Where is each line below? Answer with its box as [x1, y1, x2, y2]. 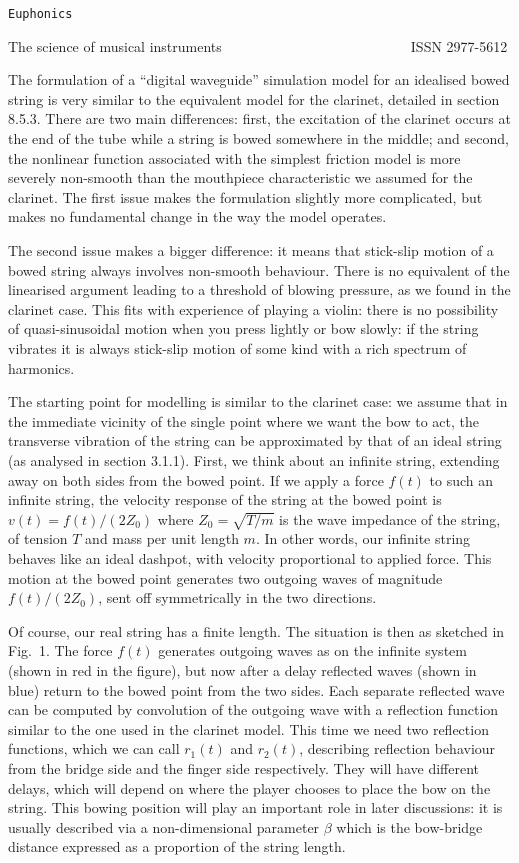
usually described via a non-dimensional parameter [8, 816, 320, 837]
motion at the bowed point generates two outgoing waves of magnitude [8, 567, 443, 588]
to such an [429, 469, 494, 490]
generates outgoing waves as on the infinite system [158, 640, 467, 661]
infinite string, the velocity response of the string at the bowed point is [8, 489, 442, 510]
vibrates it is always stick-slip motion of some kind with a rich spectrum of [8, 337, 467, 358]
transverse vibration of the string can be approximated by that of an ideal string [8, 430, 502, 451]
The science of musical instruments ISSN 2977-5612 [8, 35, 508, 56]
